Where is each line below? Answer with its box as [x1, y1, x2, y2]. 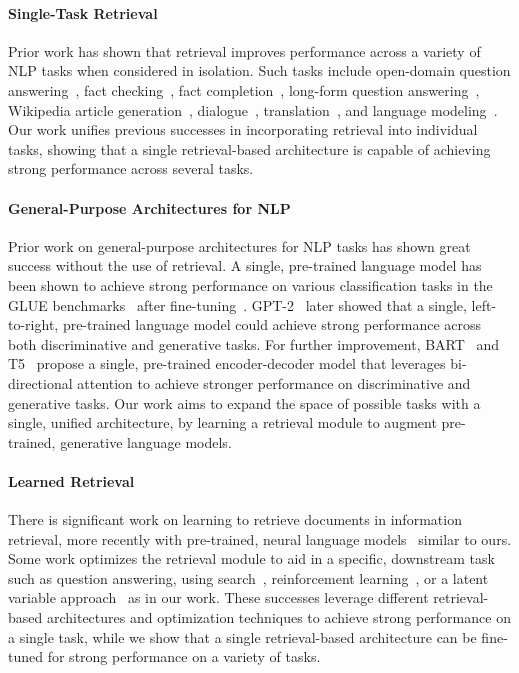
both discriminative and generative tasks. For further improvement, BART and [8, 333, 500, 354]
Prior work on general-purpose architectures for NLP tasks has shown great [8, 235, 471, 256]
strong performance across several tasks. [8, 158, 254, 179]
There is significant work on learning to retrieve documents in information [8, 509, 462, 530]
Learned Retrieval [8, 470, 135, 491]
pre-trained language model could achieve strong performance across [62, 314, 482, 335]
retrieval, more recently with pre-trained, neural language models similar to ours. [8, 528, 512, 549]
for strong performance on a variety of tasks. [47, 646, 321, 667]
